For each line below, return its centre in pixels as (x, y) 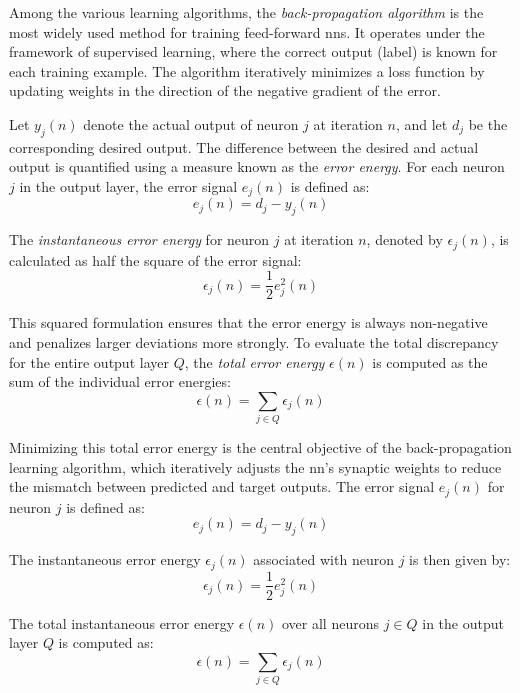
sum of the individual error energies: (120, 381)
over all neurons (330, 622)
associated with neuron (323, 559)
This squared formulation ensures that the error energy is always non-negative (248, 322)
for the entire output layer (89, 361)
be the (488, 123)
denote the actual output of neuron (191, 123)
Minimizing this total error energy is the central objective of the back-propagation (260, 447)
